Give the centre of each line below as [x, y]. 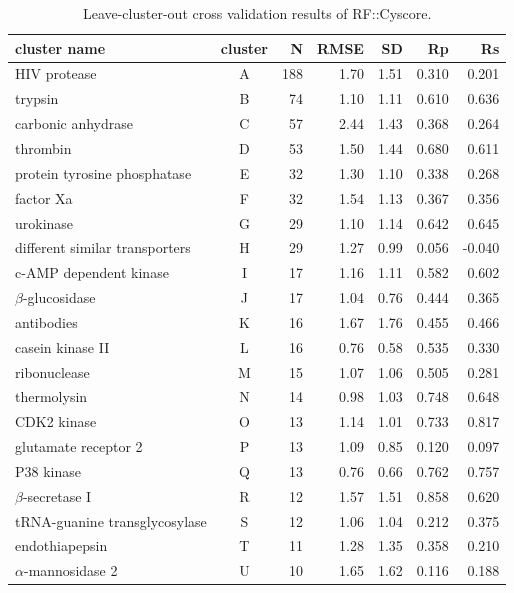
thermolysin [51, 396]
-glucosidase [59, 297]
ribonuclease [52, 371]
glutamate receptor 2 [79, 446]
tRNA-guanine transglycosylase [111, 520]
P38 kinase [48, 470]
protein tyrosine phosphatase [103, 172]
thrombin [43, 147]
